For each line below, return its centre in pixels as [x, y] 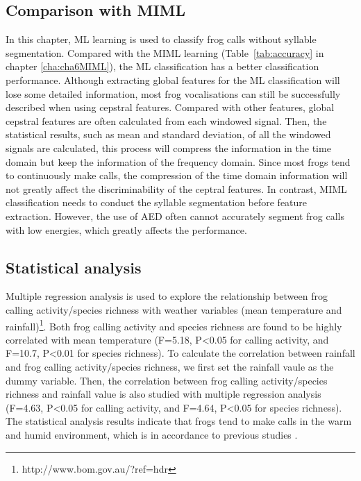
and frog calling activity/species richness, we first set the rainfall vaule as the [170, 366]
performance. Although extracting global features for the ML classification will [173, 79]
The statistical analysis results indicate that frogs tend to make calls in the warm [179, 421]
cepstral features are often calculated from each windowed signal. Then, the [166, 120]
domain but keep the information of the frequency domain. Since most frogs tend [178, 161]
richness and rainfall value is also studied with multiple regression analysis [163, 394]
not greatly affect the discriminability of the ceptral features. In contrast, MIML [176, 188]
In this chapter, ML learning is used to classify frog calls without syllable [161, 39]
